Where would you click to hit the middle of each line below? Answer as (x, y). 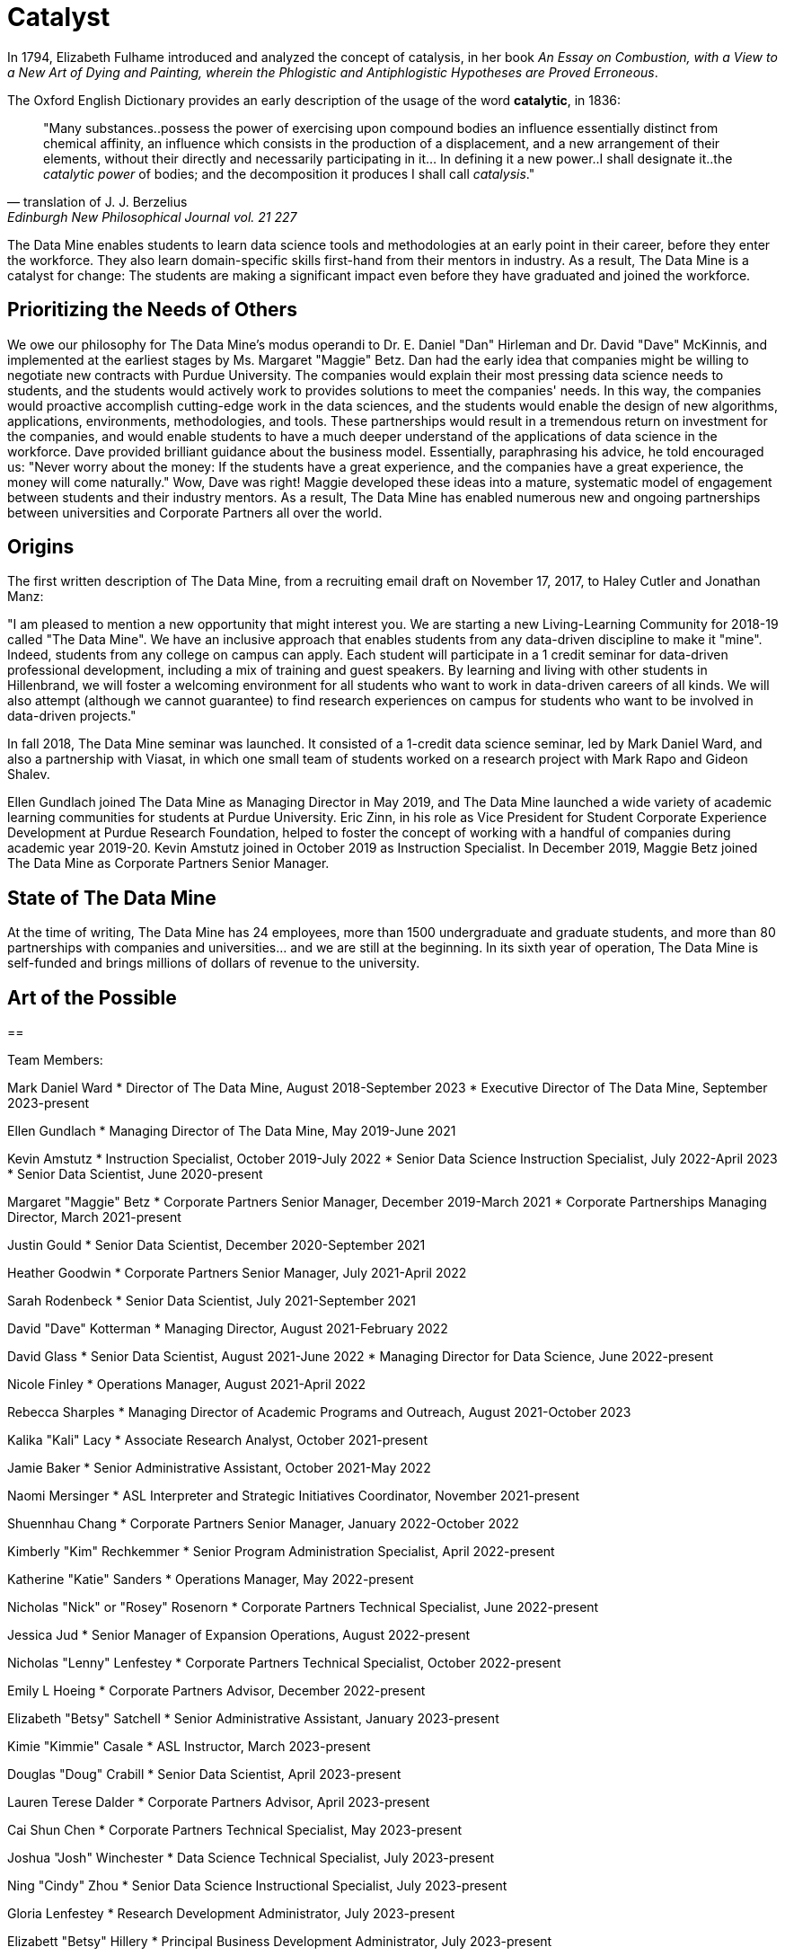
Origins (41, 547)
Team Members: (55, 1060)
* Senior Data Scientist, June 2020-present (135, 1174)
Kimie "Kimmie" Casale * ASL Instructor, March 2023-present (189, 1747)
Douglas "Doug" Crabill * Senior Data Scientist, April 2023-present (204, 1775)
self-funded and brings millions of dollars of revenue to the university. (214, 963)
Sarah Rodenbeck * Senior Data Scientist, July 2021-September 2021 (212, 1301)
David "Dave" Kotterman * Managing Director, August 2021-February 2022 (228, 1329)
